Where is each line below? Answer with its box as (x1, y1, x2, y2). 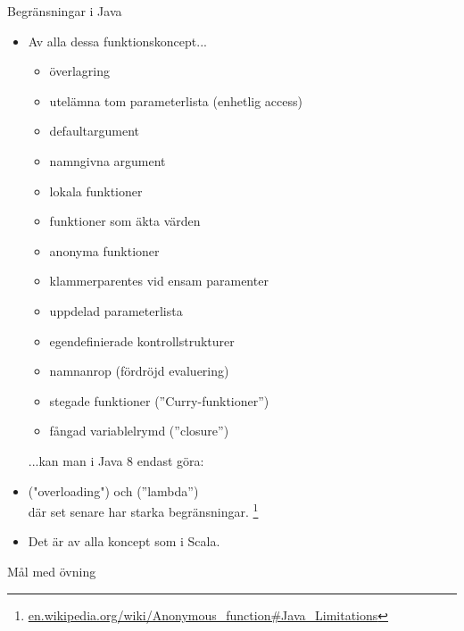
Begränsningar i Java (7, 2, 122, 20)
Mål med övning (7, 561, 96, 580)
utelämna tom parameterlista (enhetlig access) (49, 91, 302, 110)
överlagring (49, 62, 110, 80)
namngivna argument (49, 151, 166, 170)
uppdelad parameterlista (49, 301, 183, 320)
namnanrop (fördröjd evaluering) (49, 361, 229, 380)
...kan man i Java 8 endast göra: (28, 451, 204, 469)
